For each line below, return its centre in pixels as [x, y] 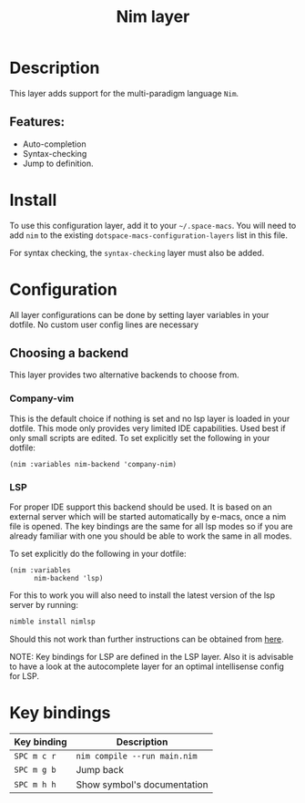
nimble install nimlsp [52, 622]
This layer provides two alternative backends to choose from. [124, 375]
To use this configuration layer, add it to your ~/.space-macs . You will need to [153, 225]
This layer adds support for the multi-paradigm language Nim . [124, 93]
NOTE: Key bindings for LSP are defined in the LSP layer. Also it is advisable [152, 656]
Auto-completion [54, 144]
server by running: [44, 605]
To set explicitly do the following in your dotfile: [98, 554]
